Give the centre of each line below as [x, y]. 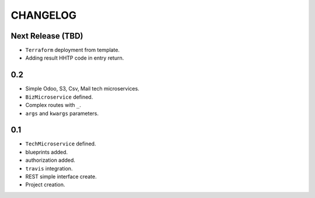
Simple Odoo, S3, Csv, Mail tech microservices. [82, 89]
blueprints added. [47, 152]
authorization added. [50, 160]
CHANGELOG [44, 15]
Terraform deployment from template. [72, 50]
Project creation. [45, 185]
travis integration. [49, 168]
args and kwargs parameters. [62, 113]
